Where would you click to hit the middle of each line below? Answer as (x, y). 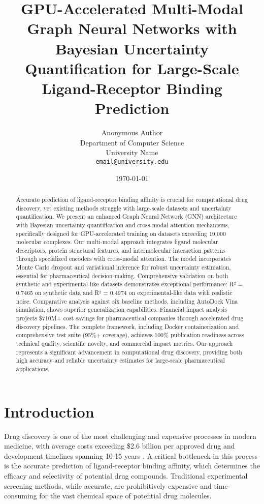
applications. (33, 369)
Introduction (49, 411)
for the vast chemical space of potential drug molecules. (125, 496)
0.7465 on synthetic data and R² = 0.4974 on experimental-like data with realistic (124, 293)
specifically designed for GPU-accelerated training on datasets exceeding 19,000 (121, 233)
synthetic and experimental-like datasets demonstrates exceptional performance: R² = (129, 284)
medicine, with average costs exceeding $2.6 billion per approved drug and (120, 446)
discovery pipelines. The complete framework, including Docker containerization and (127, 326)
